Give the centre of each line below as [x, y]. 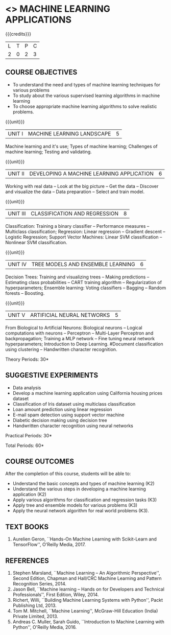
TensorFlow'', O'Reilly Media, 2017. [49, 545]
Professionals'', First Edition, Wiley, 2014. [56, 595]
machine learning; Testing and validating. [48, 152]
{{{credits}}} [18, 34]
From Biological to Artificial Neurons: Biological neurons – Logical [74, 327]
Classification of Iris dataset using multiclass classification [74, 404]
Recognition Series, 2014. [40, 584]
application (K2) [30, 495]
